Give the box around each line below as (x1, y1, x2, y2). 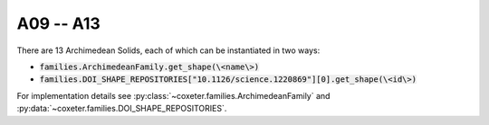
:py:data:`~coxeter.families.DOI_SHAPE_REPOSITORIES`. (16, 103, 227, 114)
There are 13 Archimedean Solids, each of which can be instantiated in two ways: (16, 45, 321, 56)
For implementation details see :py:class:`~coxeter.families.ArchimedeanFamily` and (16, 90, 331, 101)
